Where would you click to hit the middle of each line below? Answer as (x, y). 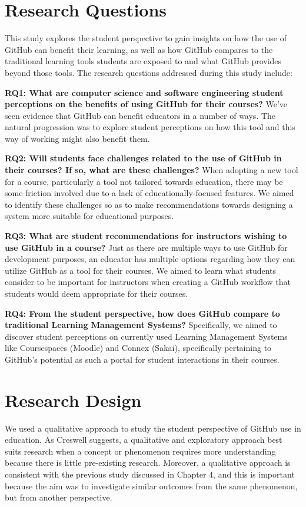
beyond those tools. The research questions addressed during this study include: (149, 72)
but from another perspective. (59, 497)
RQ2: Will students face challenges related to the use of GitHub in (143, 158)
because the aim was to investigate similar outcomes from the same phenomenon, (151, 486)
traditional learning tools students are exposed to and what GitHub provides (143, 61)
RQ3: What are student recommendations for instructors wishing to (146, 236)
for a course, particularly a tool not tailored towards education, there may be (144, 181)
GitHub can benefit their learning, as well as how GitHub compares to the (139, 49)
